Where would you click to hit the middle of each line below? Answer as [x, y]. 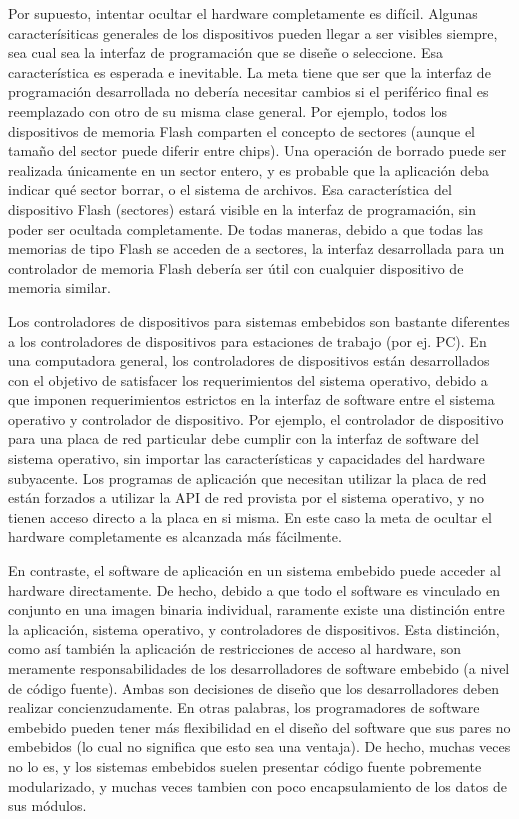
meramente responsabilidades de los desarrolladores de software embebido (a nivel [259, 668]
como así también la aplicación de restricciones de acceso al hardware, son [235, 648]
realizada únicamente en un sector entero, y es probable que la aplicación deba [248, 169]
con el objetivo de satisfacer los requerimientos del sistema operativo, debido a [248, 379]
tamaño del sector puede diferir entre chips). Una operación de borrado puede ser [257, 150]
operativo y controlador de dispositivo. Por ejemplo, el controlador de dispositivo [256, 418]
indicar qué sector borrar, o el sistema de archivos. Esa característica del [230, 189]
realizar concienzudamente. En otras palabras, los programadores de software [244, 707]
